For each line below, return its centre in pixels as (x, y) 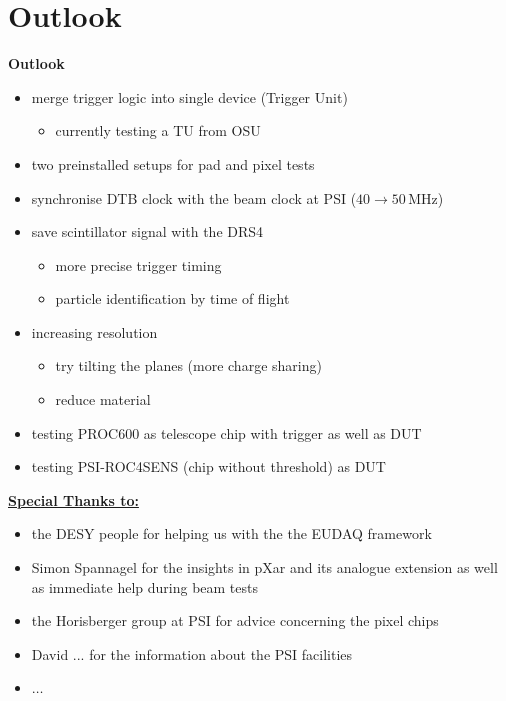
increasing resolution (94, 331)
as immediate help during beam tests (144, 586)
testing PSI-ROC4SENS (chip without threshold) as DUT (208, 466)
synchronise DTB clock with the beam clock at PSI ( (194, 197)
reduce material (103, 399)
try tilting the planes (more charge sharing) (188, 365)
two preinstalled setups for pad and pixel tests (173, 163)
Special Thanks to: (73, 499)
